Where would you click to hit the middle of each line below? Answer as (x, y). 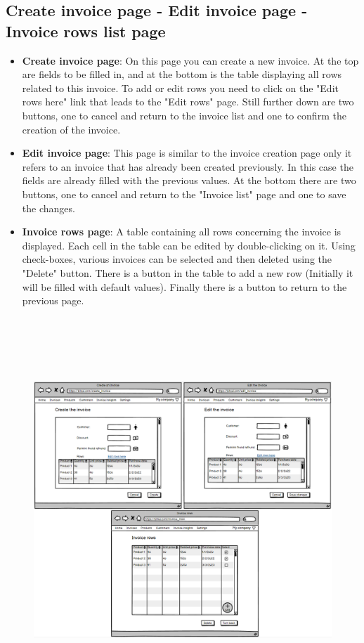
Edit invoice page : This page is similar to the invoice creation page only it (187, 153)
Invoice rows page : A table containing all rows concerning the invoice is (182, 232)
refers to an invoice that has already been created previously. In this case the (188, 166)
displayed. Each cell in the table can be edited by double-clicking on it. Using (189, 245)
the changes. (48, 208)
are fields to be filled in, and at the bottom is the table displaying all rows (182, 74)
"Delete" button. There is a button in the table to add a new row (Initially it (188, 272)
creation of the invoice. (71, 129)
